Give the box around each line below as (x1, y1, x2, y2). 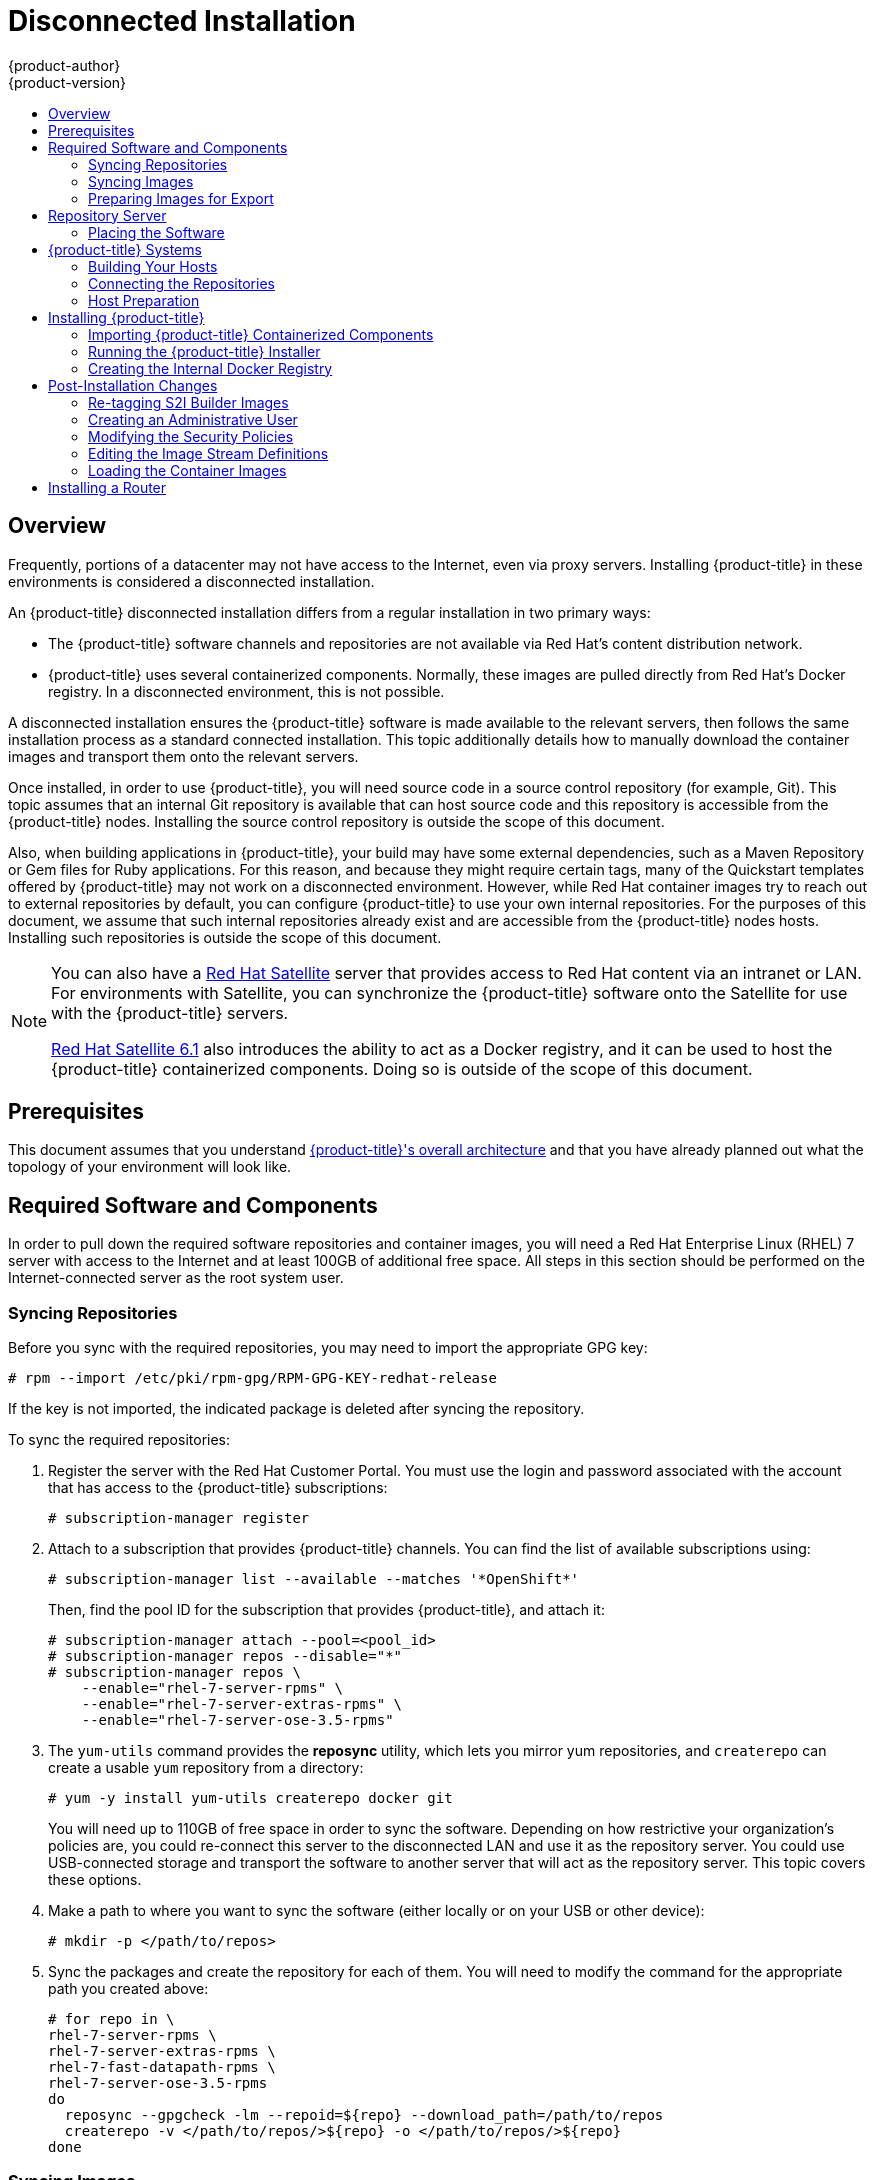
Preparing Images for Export (88, 189, 274, 207)
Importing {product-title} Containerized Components (88, 325, 434, 343)
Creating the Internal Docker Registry (88, 359, 333, 377)
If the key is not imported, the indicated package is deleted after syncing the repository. (8, 1400, 585, 1418)
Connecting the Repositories (88, 274, 275, 292)
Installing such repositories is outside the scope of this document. (8, 928, 442, 946)
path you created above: (48, 1980, 209, 1998)
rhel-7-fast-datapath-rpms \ (48, 2059, 276, 2076)
